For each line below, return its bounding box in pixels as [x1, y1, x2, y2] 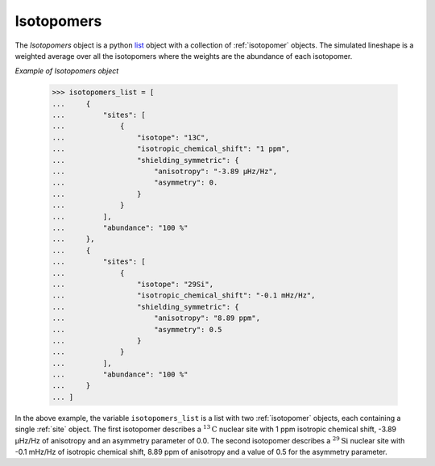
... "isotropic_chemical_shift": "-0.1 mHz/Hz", [52, 291, 316, 300]
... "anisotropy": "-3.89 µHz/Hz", [52, 167, 278, 177]
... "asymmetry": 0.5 [52, 325, 222, 334]
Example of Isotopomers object [14, 66, 119, 76]
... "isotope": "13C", [52, 133, 209, 142]
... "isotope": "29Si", [52, 279, 213, 289]
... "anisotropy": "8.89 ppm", [52, 314, 261, 322]
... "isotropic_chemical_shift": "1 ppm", [52, 144, 290, 153]
